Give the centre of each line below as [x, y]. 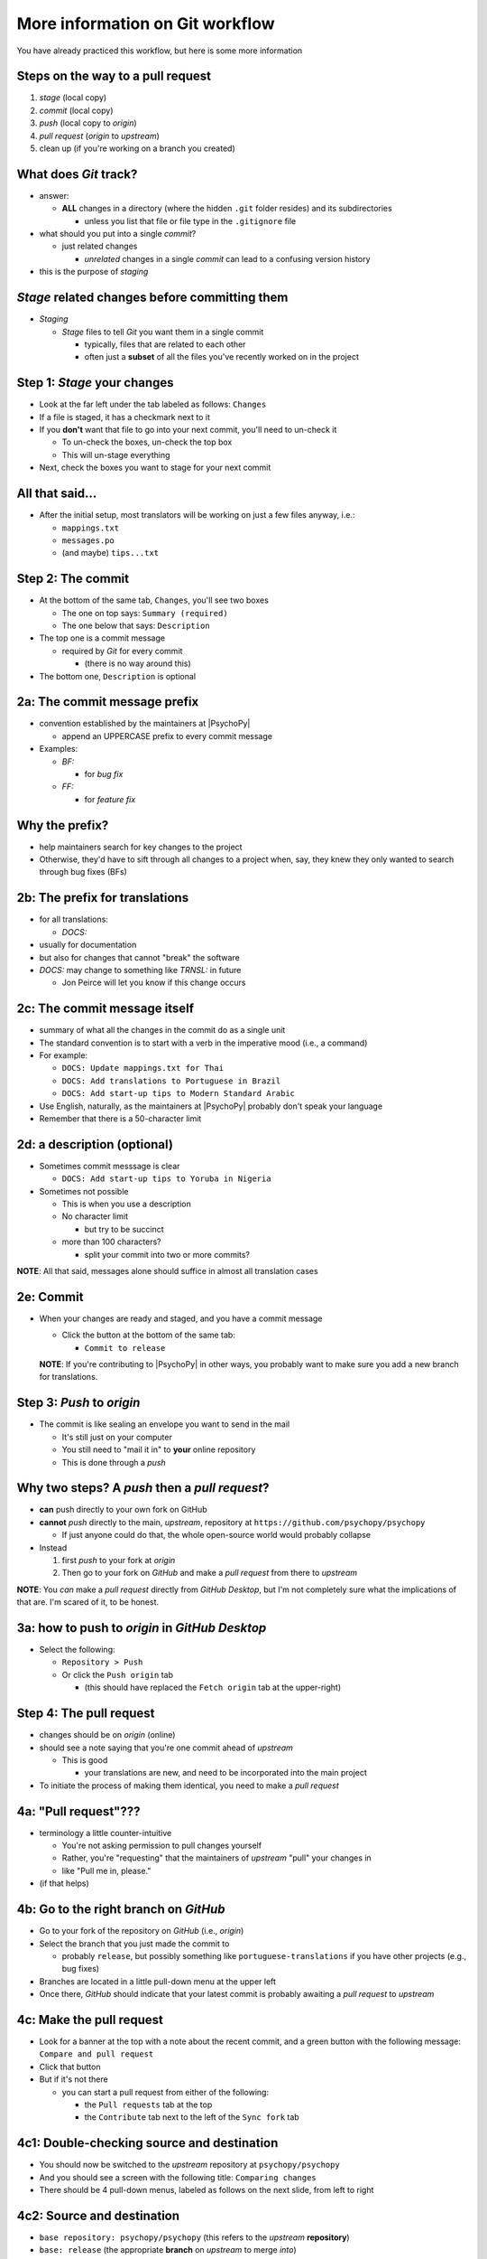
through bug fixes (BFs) [83, 872]
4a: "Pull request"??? [78, 1811]
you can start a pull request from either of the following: [165, 2092]
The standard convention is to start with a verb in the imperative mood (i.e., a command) [203, 1043]
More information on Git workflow [146, 23]
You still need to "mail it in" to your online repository [159, 1449]
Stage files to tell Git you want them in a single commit [163, 332]
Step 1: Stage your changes [96, 383]
